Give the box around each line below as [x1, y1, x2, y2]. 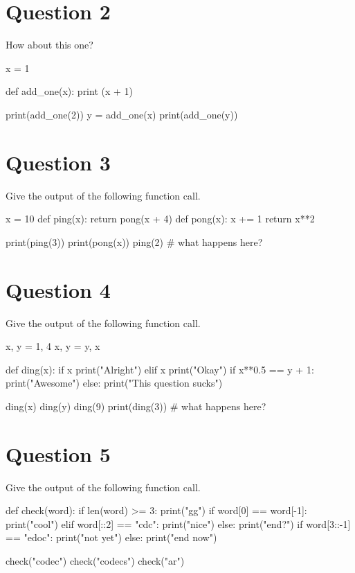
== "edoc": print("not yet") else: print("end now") [6, 530, 217, 545]
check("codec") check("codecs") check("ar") [6, 554, 185, 567]
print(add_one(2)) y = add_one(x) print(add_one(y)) [6, 107, 238, 121]
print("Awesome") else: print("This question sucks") [6, 376, 223, 390]
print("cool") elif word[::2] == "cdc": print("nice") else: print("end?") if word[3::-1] [6, 516, 351, 531]
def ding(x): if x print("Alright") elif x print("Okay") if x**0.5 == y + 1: [6, 362, 314, 376]
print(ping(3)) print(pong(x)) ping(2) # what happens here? [6, 234, 263, 249]
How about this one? [6, 37, 93, 52]
